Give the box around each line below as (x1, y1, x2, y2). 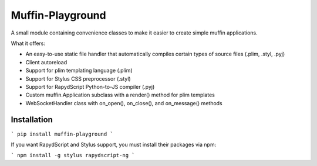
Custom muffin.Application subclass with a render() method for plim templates (25, 91, 215, 99)
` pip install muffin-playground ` (11, 130, 114, 137)
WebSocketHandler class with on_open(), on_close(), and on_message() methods (25, 99, 222, 106)
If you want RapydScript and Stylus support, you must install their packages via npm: (11, 141, 217, 148)
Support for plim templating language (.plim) (25, 67, 133, 74)
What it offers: (11, 40, 46, 47)
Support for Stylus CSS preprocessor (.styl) (25, 75, 131, 82)
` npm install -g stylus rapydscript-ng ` (11, 152, 135, 159)
